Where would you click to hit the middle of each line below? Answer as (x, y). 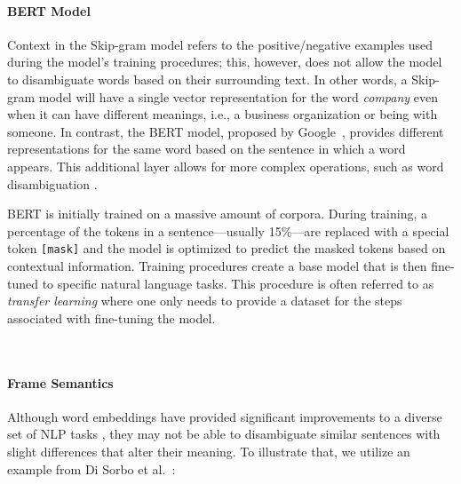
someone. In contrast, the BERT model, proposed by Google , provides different (226, 131)
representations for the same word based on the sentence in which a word (207, 149)
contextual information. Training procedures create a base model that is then (217, 265)
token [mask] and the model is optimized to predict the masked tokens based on (227, 248)
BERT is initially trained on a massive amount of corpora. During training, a (217, 214)
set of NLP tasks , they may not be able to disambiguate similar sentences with (224, 434)
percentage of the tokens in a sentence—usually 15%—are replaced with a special (228, 230)
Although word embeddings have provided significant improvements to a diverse (225, 416)
